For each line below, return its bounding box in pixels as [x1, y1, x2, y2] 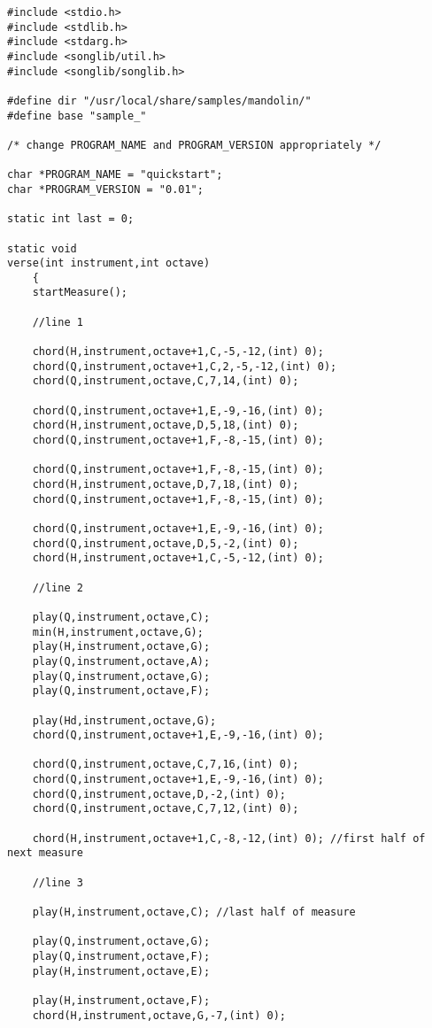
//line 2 [32, 581, 83, 594]
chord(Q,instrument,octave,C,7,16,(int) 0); [32, 758, 299, 771]
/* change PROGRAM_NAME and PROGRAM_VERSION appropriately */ [7, 138, 382, 151]
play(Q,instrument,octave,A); [32, 654, 211, 668]
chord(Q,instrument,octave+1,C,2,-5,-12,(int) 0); [32, 359, 337, 373]
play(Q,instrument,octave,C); [32, 610, 211, 623]
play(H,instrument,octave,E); [32, 964, 211, 978]
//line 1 [32, 315, 83, 328]
